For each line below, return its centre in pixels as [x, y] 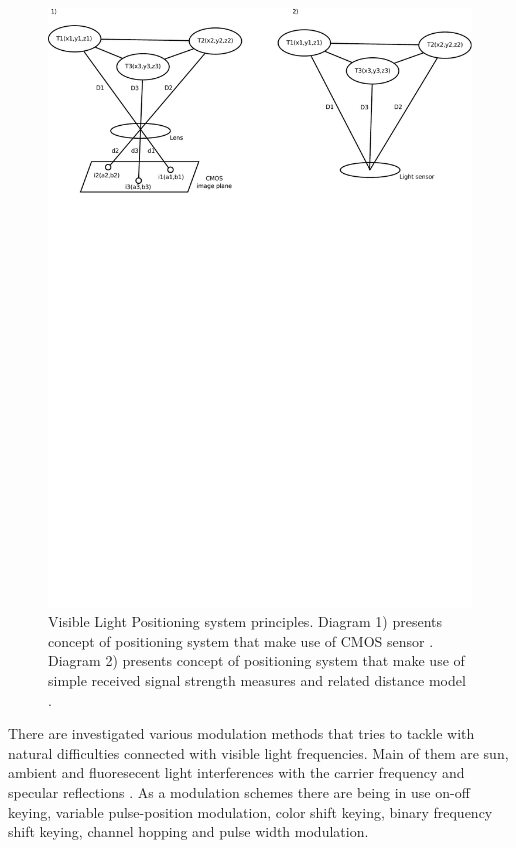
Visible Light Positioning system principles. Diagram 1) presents [245, 621]
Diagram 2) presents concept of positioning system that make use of [256, 660]
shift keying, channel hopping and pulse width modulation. [188, 831]
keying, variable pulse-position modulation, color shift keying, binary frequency [250, 811]
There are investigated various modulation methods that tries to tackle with [241, 733]
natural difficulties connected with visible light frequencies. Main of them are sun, [258, 752]
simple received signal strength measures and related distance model [257, 680]
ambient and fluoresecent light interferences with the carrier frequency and [236, 772]
